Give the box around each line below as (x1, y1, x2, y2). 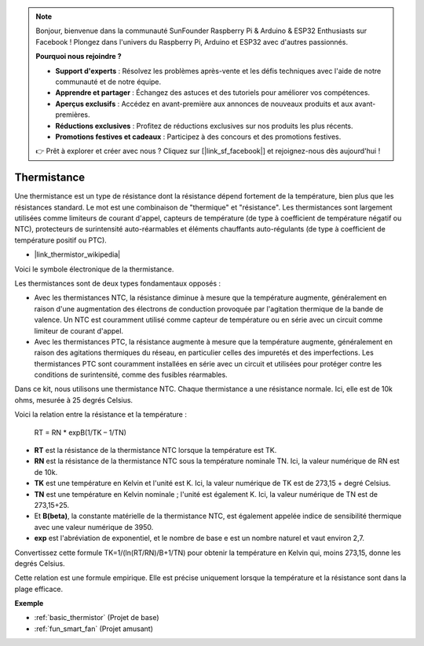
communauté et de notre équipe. (55, 77, 162, 86)
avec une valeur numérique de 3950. (34, 522, 154, 531)
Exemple (14, 599, 44, 608)
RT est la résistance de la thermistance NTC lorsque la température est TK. (34, 446, 277, 455)
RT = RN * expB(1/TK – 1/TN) (34, 428, 127, 437)
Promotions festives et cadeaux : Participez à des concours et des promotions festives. (55, 132, 342, 141)
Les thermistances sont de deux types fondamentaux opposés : (14, 279, 221, 288)
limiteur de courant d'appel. (34, 326, 124, 335)
